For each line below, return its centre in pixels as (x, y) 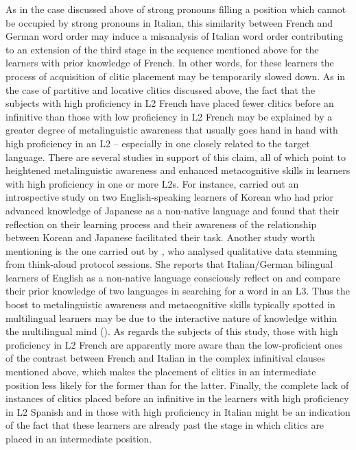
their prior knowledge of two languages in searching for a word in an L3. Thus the (178, 291)
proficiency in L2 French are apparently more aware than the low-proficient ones (174, 344)
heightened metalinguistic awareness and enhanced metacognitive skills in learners (178, 170)
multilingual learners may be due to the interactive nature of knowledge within (171, 317)
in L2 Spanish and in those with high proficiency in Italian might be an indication (178, 411)
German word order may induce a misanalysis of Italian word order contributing (175, 36)
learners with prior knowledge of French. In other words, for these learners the (170, 63)
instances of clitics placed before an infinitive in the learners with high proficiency (177, 398)
